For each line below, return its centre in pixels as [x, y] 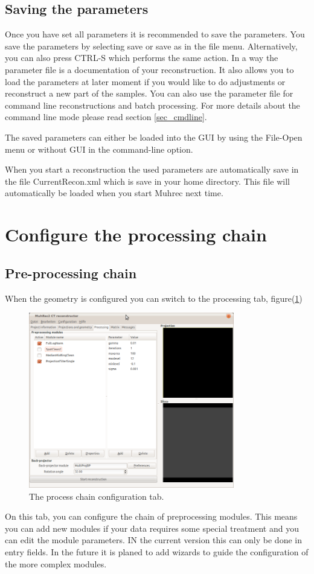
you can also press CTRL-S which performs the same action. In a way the [142, 58]
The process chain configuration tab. [97, 496]
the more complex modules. [56, 563]
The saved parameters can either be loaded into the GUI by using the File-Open [154, 137]
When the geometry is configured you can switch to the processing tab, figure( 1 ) [154, 298]
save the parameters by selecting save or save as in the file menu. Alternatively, [151, 46]
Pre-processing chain [71, 273]
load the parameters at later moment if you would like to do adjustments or [145, 81]
